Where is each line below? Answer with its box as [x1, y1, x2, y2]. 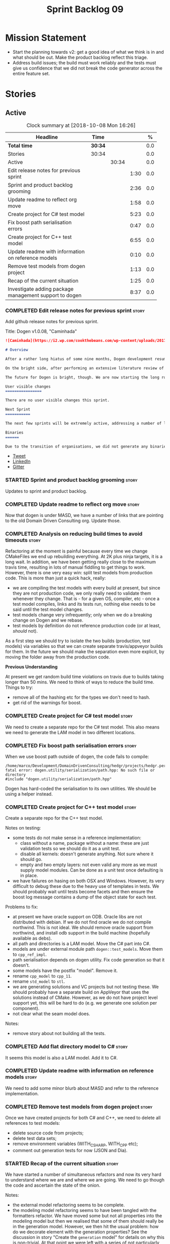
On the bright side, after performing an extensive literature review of [5, 365, 164, 371]
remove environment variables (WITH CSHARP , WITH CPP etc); [12, 1141, 138, 1148]
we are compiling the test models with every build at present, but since [12, 585, 160, 591]
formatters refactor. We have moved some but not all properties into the [12, 1213, 162, 1219]
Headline [35, 133, 58, 141]
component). [12, 1006, 39, 1012]
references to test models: [5, 1120, 60, 1126]
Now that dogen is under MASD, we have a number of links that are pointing [5, 512, 163, 519]
